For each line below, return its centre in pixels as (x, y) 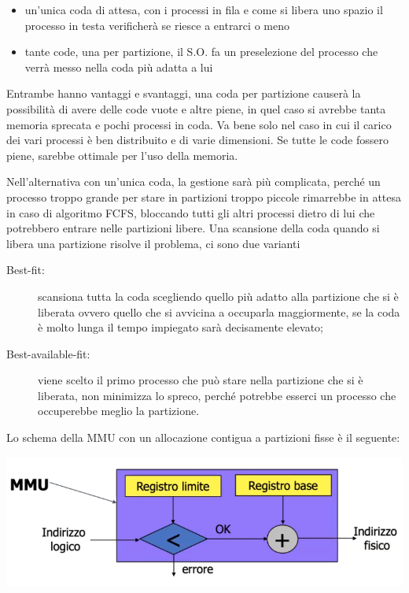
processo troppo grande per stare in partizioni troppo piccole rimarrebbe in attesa (204, 196)
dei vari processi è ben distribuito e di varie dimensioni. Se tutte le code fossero (197, 140)
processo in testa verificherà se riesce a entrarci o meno (157, 25)
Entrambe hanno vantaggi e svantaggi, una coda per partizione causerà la (184, 93)
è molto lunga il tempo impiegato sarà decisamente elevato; (181, 327)
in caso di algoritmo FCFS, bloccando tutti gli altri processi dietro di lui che (191, 212)
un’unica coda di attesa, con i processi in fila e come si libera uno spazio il (204, 9)
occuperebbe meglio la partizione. (119, 411)
